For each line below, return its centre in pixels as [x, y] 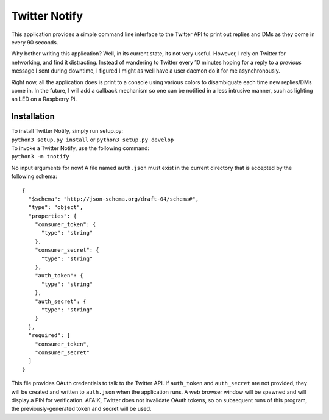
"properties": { [53, 216]
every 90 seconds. [35, 42]
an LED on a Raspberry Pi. [44, 99]
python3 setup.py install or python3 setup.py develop [93, 140]
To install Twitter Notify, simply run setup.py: [67, 131]
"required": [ [49, 336]
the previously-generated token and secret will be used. [81, 409]
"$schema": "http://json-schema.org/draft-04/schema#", [114, 199]
